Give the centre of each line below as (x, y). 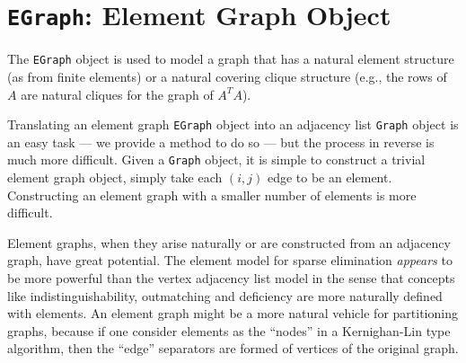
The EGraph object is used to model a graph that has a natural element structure (231, 59)
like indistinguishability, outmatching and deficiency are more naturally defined (225, 295)
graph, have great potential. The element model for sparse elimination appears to (230, 260)
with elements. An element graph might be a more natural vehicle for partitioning (233, 313)
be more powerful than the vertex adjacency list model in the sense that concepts (231, 277)
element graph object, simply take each (115, 177)
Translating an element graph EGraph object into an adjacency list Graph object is (233, 124)
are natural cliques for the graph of (117, 94)
